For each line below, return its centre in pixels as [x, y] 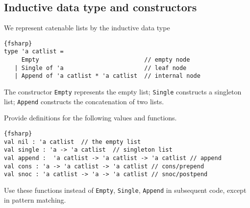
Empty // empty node [106, 60]
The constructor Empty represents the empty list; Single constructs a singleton [123, 92]
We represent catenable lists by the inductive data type [87, 28]
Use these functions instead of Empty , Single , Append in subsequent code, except [125, 190]
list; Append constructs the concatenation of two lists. [84, 101]
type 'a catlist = [34, 52]
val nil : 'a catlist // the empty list [73, 142]
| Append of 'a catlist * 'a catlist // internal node [107, 76]
